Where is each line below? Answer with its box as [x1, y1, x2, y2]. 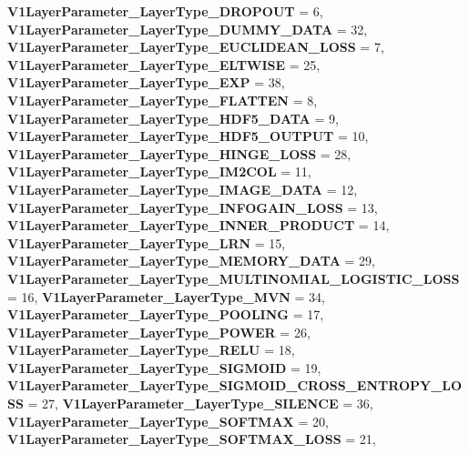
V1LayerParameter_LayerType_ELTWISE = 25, [7, 55, 321, 74]
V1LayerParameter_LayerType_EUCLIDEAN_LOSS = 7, [7, 37, 384, 56]
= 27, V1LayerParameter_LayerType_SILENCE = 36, [27, 394, 373, 413]
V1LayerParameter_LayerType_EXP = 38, [7, 73, 285, 92]
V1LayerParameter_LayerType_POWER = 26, [7, 322, 311, 341]
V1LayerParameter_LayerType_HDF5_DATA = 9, [7, 108, 339, 127]
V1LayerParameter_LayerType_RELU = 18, [7, 340, 295, 359]
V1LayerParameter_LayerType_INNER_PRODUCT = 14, [7, 216, 390, 235]
